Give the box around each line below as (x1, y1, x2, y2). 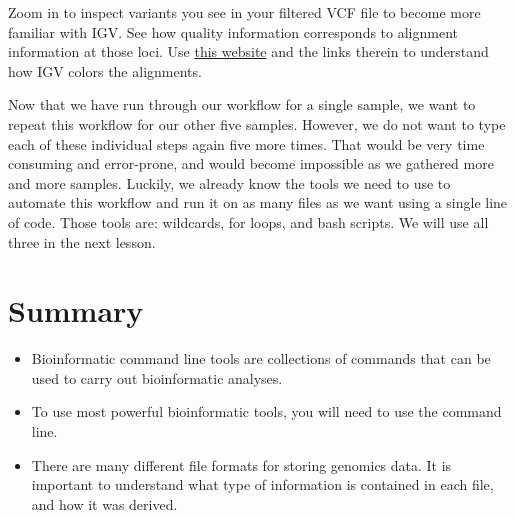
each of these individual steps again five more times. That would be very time (8, 133, 485, 154)
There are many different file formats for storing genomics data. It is (31, 454, 452, 475)
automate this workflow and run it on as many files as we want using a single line (8, 192, 508, 213)
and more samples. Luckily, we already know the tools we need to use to (8, 172, 451, 193)
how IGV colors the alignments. (8, 60, 202, 81)
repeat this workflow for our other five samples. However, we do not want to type (8, 113, 506, 134)
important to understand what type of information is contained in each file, (31, 474, 494, 495)
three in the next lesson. (8, 231, 156, 252)
